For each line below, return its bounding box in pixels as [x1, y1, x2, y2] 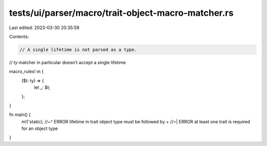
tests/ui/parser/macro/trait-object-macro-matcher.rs [9, 7, 234, 18]
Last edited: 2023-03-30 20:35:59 [9, 25, 80, 31]
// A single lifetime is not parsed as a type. [19, 47, 137, 52]
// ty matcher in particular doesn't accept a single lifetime [9, 59, 126, 65]
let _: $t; [34, 84, 50, 91]
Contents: [9, 34, 29, 39]
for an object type [21, 126, 58, 132]
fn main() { [9, 111, 31, 118]
